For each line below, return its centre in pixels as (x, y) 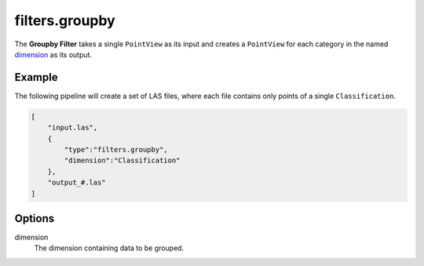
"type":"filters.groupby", (116, 149)
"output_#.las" (77, 183)
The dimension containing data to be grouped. (109, 248)
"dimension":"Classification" (122, 160)
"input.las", (73, 128)
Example (36, 77)
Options (35, 219)
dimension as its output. (53, 54)
